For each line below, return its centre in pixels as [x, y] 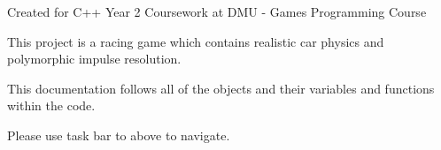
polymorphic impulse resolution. [94, 59]
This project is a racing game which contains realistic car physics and [196, 41]
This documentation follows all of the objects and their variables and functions [221, 88]
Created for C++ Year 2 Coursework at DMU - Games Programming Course [217, 11]
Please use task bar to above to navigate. [119, 135]
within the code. [51, 105]
